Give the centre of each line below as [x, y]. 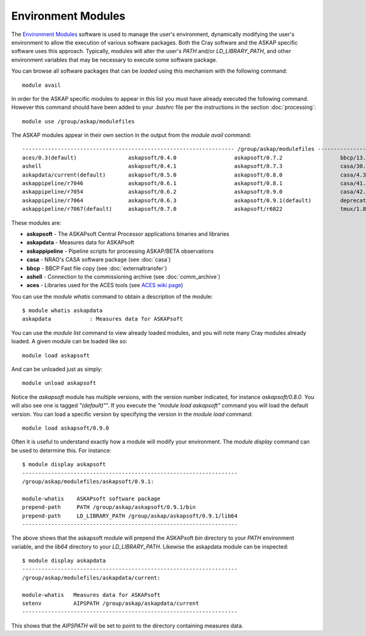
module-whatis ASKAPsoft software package [91, 499]
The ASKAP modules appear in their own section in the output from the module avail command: [131, 135]
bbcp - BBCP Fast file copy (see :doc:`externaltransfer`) [97, 268]
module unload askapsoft [59, 383]
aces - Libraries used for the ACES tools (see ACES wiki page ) [105, 285]
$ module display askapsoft [64, 465]
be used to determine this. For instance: [61, 450]
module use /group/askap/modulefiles [79, 121]
